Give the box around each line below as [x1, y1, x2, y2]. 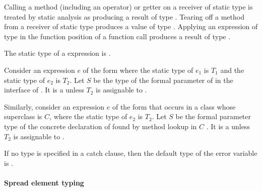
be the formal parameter [175, 111, 251, 122]
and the [220, 64, 244, 75]
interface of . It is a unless [4, 84, 84, 95]
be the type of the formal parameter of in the [93, 74, 233, 85]
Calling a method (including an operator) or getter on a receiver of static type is [4, 2, 253, 12]
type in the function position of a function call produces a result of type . [4, 31, 231, 41]
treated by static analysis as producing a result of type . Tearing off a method [4, 11, 244, 22]
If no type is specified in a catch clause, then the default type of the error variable [4, 148, 257, 158]
